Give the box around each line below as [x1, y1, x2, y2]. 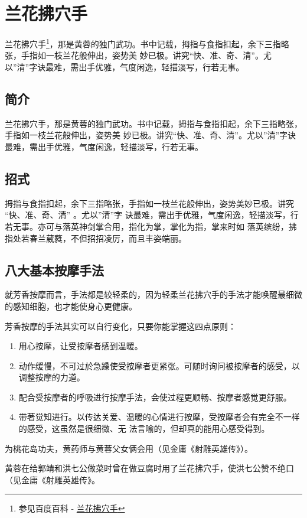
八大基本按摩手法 [5, 260, 104, 279]
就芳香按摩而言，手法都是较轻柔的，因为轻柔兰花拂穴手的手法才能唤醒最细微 [5, 288, 302, 301]
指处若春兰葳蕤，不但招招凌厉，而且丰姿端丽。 [5, 232, 187, 244]
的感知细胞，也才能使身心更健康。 [5, 299, 137, 312]
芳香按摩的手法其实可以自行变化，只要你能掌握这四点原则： [5, 320, 236, 332]
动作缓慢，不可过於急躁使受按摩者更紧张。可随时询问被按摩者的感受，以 [18, 359, 300, 372]
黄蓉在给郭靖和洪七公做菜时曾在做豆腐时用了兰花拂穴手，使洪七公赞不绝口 [5, 462, 294, 474]
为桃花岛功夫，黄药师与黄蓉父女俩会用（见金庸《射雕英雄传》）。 [5, 442, 253, 454]
